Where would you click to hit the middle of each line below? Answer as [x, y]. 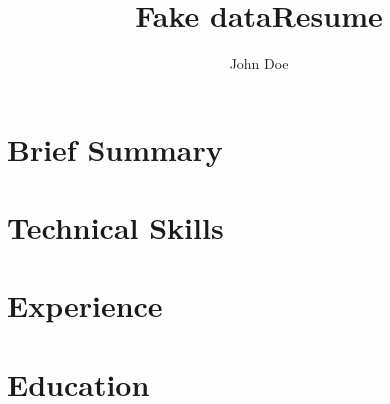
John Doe [259, 63]
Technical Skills [115, 227]
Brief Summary [115, 148]
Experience [85, 305]
